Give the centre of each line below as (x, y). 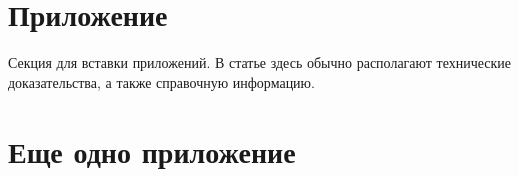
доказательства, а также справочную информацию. (161, 81)
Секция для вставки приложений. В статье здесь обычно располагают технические (260, 62)
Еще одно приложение (152, 150)
